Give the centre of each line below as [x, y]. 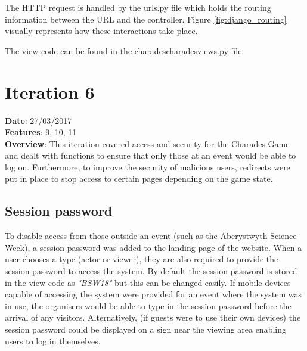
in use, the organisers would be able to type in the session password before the [148, 305]
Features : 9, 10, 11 [41, 132]
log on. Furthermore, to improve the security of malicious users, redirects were [148, 167]
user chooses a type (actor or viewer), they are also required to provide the [142, 259]
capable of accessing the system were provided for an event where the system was [153, 294]
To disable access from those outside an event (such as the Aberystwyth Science [151, 236]
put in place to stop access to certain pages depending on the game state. [139, 178]
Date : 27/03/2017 [38, 120]
